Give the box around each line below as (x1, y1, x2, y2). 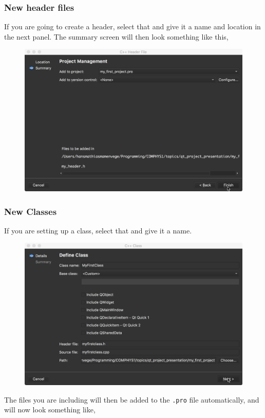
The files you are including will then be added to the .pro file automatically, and (4, 394, 259, 405)
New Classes (4, 205, 57, 217)
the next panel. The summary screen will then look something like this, (4, 31, 229, 42)
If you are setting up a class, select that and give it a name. (4, 225, 192, 235)
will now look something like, (4, 404, 96, 415)
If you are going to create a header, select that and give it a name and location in (4, 21, 261, 32)
